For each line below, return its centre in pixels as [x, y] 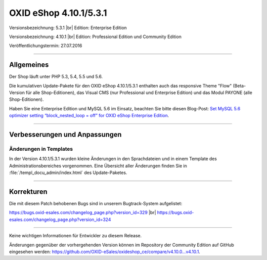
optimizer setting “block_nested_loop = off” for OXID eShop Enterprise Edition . [89, 116]
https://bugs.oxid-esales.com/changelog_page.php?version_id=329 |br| [83, 213]
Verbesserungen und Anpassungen [66, 134]
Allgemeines [29, 65]
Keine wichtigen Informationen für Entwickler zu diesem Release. [75, 236]
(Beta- [239, 86]
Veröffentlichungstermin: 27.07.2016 [46, 46]
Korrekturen [28, 192]
